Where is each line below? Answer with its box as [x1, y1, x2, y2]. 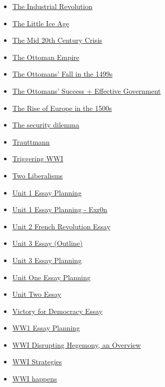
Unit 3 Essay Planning [12, 254, 82, 265]
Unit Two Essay [12, 289, 61, 299]
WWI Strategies [12, 356, 62, 367]
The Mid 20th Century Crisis [12, 35, 102, 45]
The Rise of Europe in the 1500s [12, 102, 112, 113]
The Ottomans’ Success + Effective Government [12, 85, 161, 96]
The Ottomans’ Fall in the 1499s [12, 69, 113, 79]
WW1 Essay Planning [12, 322, 80, 333]
